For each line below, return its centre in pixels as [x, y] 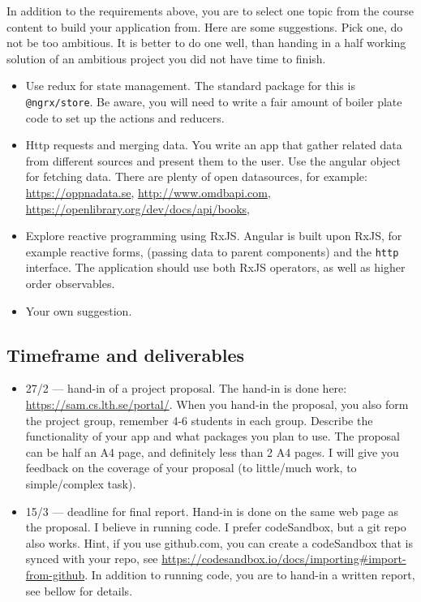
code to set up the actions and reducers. [125, 117]
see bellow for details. [79, 590]
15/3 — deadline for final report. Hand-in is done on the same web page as [212, 511]
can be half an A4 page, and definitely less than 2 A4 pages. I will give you [212, 451]
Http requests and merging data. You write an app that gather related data [214, 145]
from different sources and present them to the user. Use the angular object [213, 160]
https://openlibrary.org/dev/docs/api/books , [137, 208]
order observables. [70, 284]
